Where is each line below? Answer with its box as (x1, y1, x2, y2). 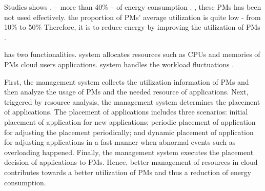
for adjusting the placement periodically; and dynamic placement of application (4, 126, 254, 137)
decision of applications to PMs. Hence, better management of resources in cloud (4, 157, 258, 167)
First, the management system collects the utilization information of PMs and (4, 76, 249, 87)
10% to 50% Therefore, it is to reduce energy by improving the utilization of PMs (4, 22, 260, 32)
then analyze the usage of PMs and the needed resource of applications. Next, (4, 86, 249, 97)
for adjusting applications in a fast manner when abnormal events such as (4, 137, 236, 147)
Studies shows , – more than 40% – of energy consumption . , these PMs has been (4, 2, 261, 12)
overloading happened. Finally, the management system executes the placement (4, 146, 254, 157)
